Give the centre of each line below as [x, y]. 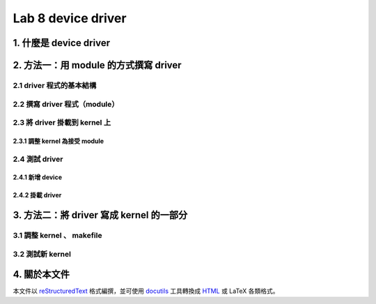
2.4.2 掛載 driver [37, 195]
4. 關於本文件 [41, 274]
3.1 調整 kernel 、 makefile [57, 236]
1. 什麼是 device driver [62, 43]
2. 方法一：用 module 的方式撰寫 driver [97, 65]
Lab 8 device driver [70, 18]
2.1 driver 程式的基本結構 [55, 85]
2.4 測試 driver [38, 159]
